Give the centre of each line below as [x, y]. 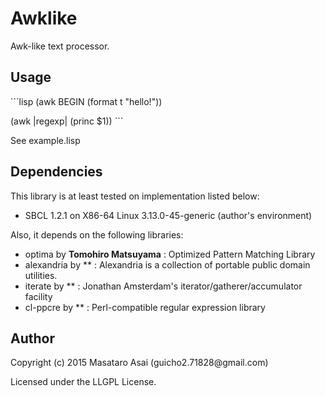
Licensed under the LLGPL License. [83, 382]
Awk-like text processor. [60, 46]
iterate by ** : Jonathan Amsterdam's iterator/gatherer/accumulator [163, 286]
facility [38, 296]
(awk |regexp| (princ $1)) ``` [67, 121]
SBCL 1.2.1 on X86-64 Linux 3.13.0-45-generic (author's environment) [168, 215]
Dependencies [56, 172]
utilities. [41, 275]
